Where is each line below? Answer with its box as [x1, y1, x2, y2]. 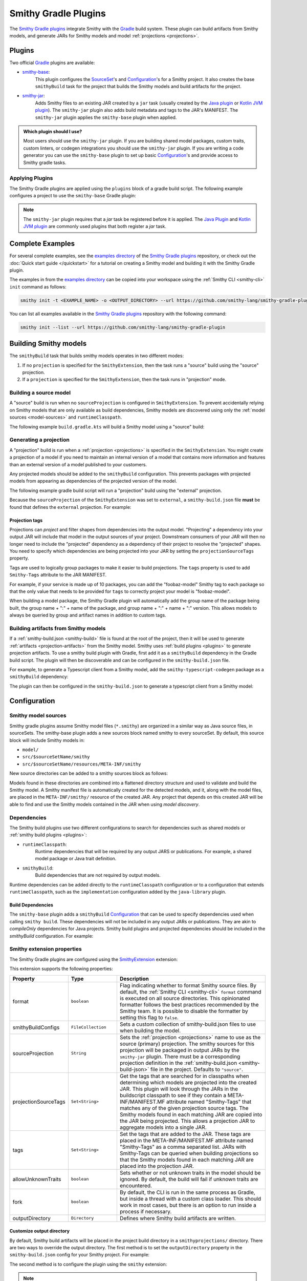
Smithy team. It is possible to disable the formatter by [119, 1007, 248, 1015]
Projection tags [9, 517, 43, 523]
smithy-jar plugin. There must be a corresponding [119, 1053, 240, 1060]
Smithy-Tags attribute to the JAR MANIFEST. [9, 572, 107, 578]
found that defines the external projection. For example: [9, 504, 131, 510]
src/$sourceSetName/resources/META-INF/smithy [22, 761, 141, 767]
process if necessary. [119, 1208, 172, 1215]
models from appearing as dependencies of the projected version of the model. [9, 478, 178, 484]
